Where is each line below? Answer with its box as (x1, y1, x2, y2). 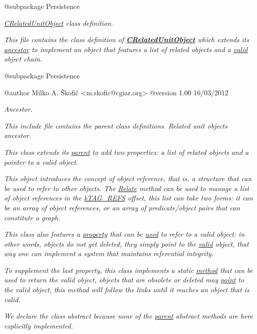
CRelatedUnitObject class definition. (4, 17, 114, 28)
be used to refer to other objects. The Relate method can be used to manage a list (4, 183, 249, 193)
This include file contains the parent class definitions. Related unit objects (4, 120, 228, 131)
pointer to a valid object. (4, 156, 78, 167)
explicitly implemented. (4, 320, 73, 331)
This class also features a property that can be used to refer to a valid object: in (4, 229, 245, 239)
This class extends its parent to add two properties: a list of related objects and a (4, 146, 249, 157)
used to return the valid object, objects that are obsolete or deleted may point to (4, 274, 244, 285)
